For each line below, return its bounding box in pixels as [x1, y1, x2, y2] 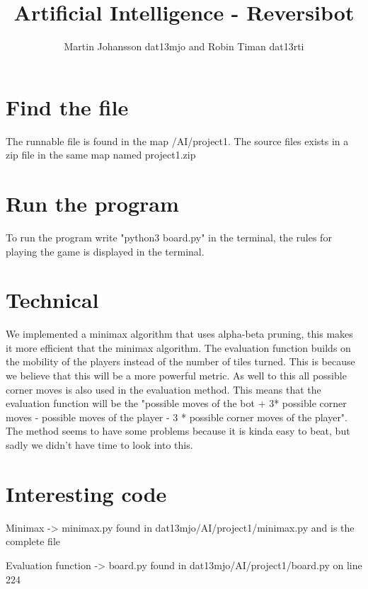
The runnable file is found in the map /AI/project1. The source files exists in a [6, 133, 349, 148]
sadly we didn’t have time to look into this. [6, 438, 193, 452]
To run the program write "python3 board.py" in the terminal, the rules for [6, 229, 332, 244]
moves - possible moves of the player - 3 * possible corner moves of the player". [6, 409, 347, 424]
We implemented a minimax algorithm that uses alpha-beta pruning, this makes [6, 326, 353, 341]
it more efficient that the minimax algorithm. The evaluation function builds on [6, 340, 351, 355]
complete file [6, 534, 60, 549]
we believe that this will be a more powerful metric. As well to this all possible [6, 368, 347, 383]
